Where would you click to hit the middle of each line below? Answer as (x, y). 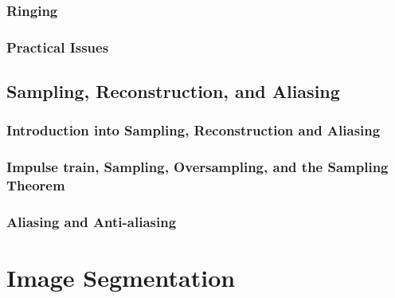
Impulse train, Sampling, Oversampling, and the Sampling (197, 167)
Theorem (36, 185)
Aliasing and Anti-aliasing (92, 222)
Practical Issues (58, 47)
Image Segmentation (121, 278)
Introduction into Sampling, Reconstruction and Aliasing (194, 130)
